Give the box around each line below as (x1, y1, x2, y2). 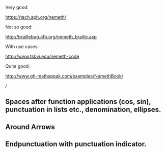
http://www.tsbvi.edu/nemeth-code (5, 53, 79, 59)
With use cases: (5, 44, 39, 50)
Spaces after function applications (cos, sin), (5, 97, 151, 106)
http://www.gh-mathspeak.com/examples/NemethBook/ (5, 73, 124, 79)
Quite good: (5, 63, 30, 69)
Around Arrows (5, 123, 55, 131)
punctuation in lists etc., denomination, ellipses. (5, 105, 161, 114)
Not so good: (5, 24, 33, 30)
